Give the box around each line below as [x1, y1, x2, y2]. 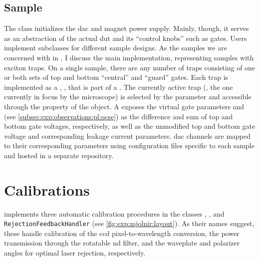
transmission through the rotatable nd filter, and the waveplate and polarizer [4, 238, 240, 248]
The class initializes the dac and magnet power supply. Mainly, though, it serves [4, 23, 249, 33]
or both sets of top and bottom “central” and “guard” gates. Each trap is [4, 72, 229, 82]
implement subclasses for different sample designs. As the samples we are [4, 42, 227, 53]
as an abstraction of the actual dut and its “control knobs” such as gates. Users [4, 32, 247, 43]
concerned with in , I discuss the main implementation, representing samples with [4, 52, 254, 62]
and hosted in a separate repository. [4, 150, 114, 160]
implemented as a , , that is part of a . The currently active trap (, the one [4, 81, 233, 92]
